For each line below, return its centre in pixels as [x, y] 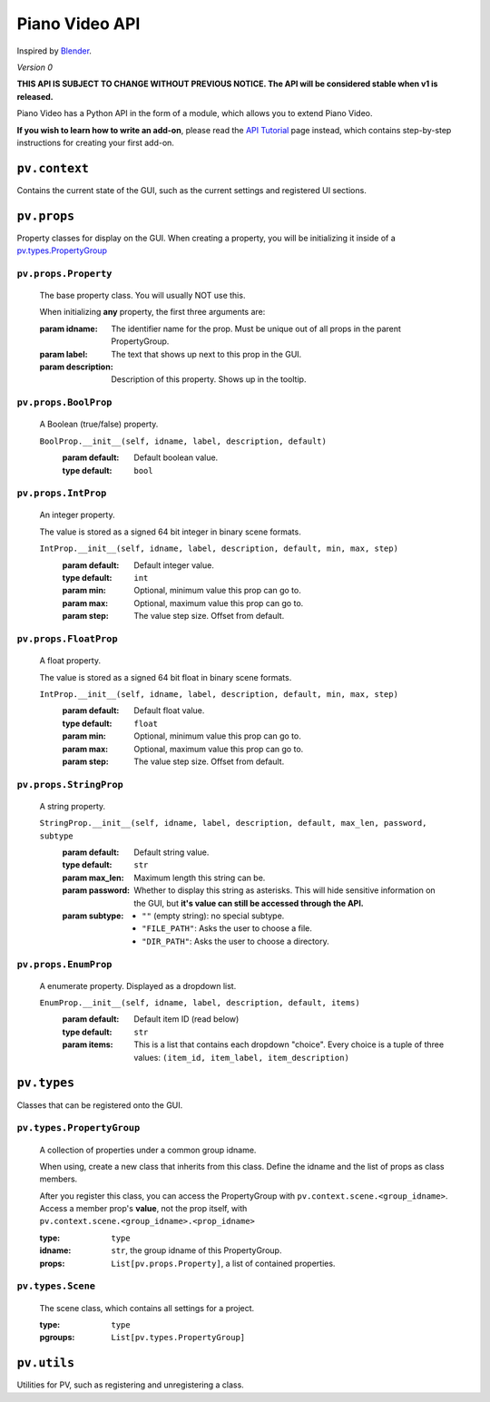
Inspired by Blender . [54, 51]
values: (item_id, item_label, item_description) [241, 1057]
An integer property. [77, 515]
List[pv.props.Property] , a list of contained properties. [223, 1263]
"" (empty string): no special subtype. [213, 916]
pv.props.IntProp [62, 493]
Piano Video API [78, 24]
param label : [64, 354]
